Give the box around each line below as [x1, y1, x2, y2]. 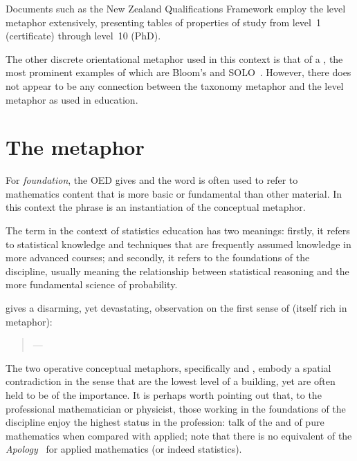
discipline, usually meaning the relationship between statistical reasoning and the [6, 263, 349, 278]
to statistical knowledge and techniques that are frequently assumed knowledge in [6, 236, 351, 251]
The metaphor [6, 133, 145, 161]
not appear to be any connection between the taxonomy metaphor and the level [6, 78, 344, 93]
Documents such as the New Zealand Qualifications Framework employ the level [6, 1, 346, 15]
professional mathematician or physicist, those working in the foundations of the [6, 401, 346, 415]
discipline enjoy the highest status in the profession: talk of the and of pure [6, 415, 324, 429]
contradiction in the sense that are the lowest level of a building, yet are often [6, 374, 336, 388]
